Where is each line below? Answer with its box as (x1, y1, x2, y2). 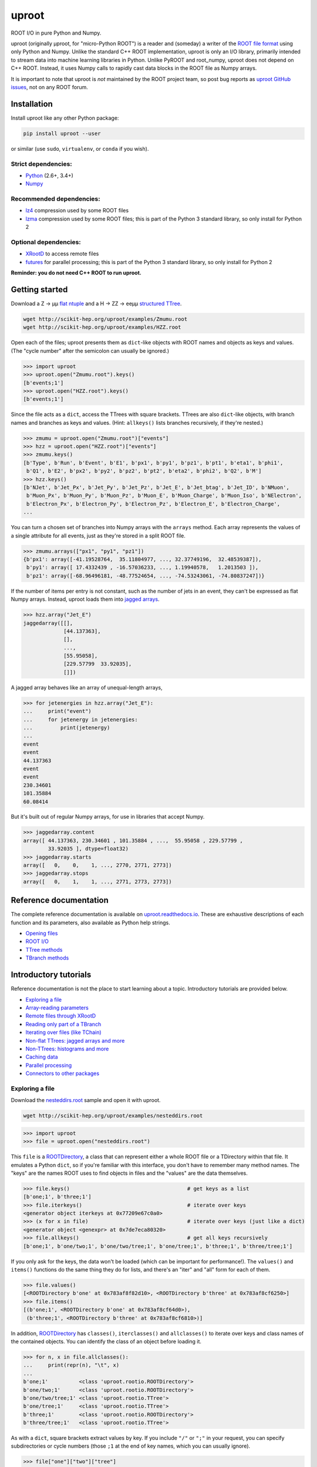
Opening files (25, 930, 58, 937)
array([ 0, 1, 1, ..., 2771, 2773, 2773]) (23, 878, 173, 885)
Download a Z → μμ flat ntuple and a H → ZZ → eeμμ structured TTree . (11, 300, 182, 307)
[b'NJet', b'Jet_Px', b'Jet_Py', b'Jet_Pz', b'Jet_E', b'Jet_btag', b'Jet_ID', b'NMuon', (23, 484, 290, 491)
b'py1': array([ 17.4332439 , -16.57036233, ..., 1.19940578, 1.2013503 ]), (26, 564, 259, 571)
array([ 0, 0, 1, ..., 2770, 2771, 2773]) (23, 862, 173, 868)
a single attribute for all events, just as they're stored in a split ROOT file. (11, 532, 186, 539)
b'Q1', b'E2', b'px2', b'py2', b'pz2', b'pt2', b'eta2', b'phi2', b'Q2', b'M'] (26, 468, 262, 475)
